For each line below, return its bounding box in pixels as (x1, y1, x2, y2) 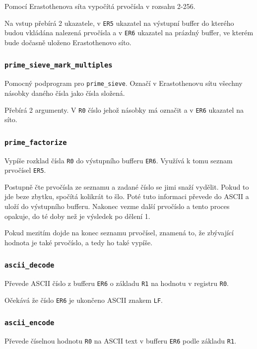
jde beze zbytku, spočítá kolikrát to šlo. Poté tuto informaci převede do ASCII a (4, 191, 249, 202)
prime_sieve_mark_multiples (4, 61, 113, 70)
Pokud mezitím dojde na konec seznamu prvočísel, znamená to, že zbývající (4, 227, 234, 238)
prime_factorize (4, 138, 67, 146)
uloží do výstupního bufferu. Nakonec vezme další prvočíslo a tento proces (4, 201, 230, 211)
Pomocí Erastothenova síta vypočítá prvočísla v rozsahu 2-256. (4, 1, 195, 11)
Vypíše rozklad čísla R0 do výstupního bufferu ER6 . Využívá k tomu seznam (4, 155, 233, 165)
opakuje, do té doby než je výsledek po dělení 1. (4, 210, 150, 221)
